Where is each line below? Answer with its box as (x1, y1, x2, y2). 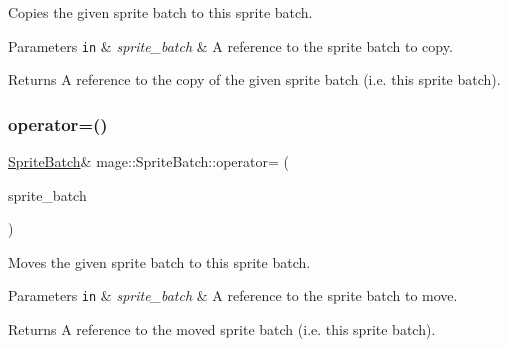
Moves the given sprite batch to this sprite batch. (8, 251, 311, 272)
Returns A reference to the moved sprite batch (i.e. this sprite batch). (8, 319, 436, 340)
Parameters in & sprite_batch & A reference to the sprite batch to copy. (8, 35, 453, 56)
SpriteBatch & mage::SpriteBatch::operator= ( (8, 151, 289, 172)
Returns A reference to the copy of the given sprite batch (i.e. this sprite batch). (8, 69, 501, 90)
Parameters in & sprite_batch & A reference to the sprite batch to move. (8, 285, 458, 306)
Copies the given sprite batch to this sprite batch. (8, 2, 313, 22)
